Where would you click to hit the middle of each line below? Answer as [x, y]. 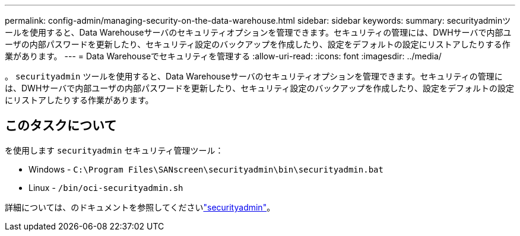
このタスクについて [61, 126]
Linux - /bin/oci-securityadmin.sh [106, 187]
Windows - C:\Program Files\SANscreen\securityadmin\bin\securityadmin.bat [206, 169]
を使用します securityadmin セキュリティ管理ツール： [114, 150]
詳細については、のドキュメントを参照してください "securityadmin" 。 [140, 207]
